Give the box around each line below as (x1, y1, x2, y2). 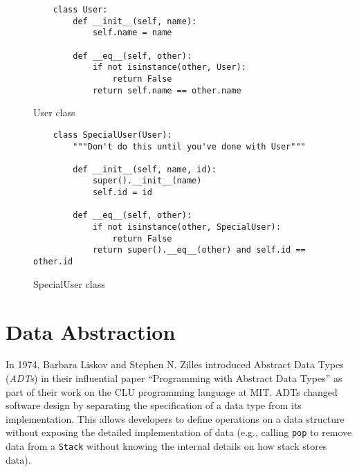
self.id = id (92, 188, 152, 198)
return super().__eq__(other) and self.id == (92, 245, 306, 255)
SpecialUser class (33, 276, 105, 291)
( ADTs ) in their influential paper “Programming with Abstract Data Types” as (6, 371, 342, 385)
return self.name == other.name (92, 85, 241, 96)
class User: (53, 5, 108, 15)
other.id (33, 257, 73, 267)
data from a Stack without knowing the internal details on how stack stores (6, 439, 327, 453)
